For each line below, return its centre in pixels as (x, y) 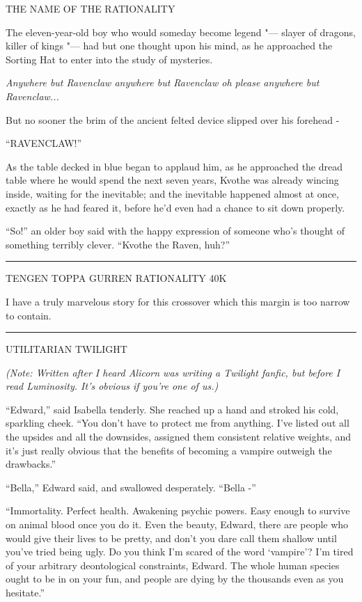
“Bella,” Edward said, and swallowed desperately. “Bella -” (131, 487)
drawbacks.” (31, 464)
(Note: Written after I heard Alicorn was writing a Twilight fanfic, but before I (173, 372)
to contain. (29, 315)
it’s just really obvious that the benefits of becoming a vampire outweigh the (169, 450)
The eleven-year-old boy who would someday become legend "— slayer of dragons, (181, 32)
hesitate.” (25, 592)
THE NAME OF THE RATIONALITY (90, 8)
